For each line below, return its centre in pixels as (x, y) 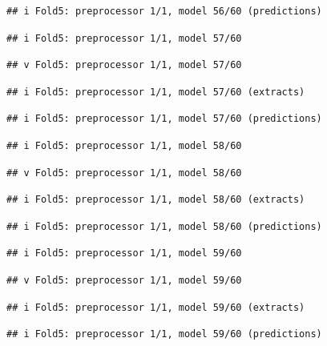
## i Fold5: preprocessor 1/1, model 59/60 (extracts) (156, 307)
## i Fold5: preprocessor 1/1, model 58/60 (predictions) (164, 226)
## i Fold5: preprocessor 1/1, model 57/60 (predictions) (164, 119)
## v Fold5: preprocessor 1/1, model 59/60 (124, 280)
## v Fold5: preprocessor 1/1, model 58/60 (124, 173)
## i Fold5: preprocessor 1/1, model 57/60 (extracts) (156, 92)
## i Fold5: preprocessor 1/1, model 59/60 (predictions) (164, 334)
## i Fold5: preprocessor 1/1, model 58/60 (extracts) (156, 200)
